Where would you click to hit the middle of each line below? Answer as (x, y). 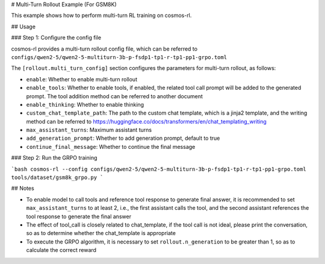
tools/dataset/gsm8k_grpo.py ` (57, 178)
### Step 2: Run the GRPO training (54, 158)
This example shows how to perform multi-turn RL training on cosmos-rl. (101, 16)
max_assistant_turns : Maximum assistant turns (89, 130)
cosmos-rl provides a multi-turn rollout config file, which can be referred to (104, 49)
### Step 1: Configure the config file (56, 38)
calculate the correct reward (61, 250)
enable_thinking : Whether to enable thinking (85, 104)
